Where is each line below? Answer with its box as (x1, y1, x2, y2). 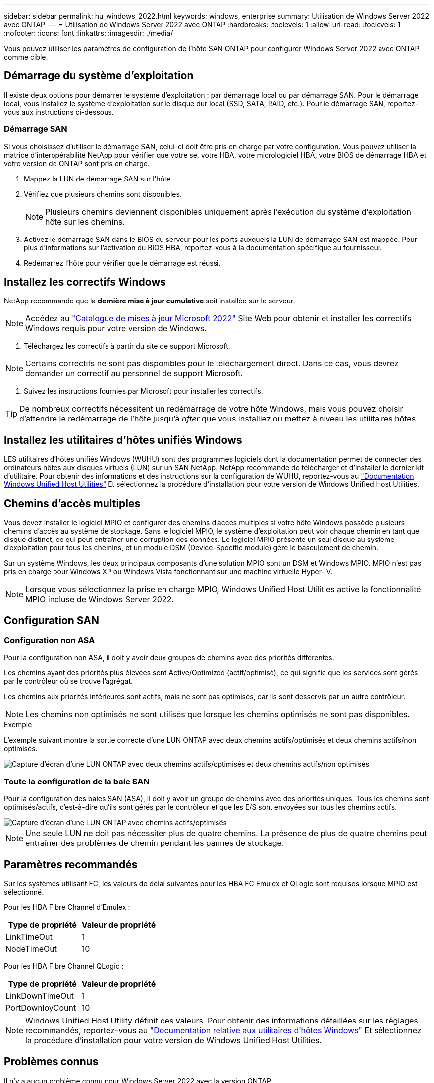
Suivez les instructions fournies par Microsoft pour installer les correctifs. (24, 387, 263, 396)
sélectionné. (4, 887, 44, 896)
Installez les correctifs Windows (4, 276, 166, 289)
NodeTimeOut (5, 943, 57, 954)
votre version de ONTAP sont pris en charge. (4, 159, 150, 168)
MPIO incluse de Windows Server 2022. (25, 594, 174, 604)
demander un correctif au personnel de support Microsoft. (25, 368, 243, 379)
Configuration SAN (4, 614, 99, 627)
